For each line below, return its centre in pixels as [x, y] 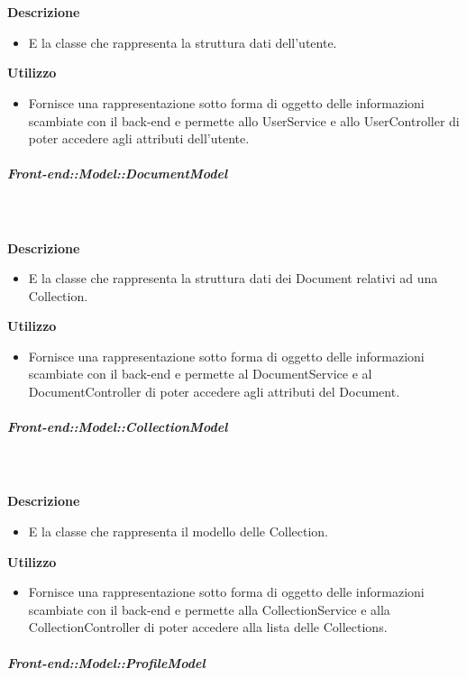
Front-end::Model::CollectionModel [118, 427]
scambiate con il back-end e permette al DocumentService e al [200, 374]
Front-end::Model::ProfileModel [106, 662]
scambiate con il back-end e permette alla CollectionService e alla [209, 609]
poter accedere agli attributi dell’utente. [139, 138]
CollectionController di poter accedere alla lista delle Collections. [208, 627]
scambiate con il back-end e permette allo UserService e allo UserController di [244, 120]
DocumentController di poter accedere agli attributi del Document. [214, 392]
